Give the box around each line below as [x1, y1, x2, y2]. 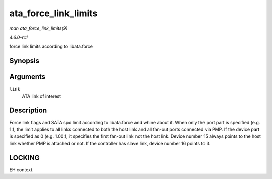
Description [9, 106, 47, 115]
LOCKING [9, 153, 40, 162]
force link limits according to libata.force [9, 43, 93, 50]
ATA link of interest [22, 93, 61, 99]
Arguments [9, 73, 46, 81]
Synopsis [9, 57, 40, 65]
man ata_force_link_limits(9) [9, 25, 68, 31]
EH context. [9, 166, 34, 173]
